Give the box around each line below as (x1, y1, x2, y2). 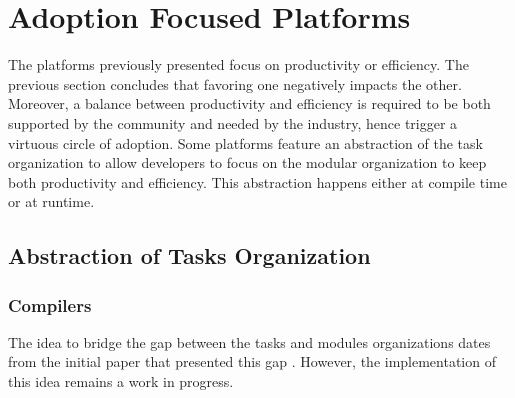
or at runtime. (8, 191, 95, 212)
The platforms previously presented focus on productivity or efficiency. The (8, 54, 469, 75)
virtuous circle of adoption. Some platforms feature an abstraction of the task (8, 132, 483, 153)
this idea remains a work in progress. (8, 371, 234, 392)
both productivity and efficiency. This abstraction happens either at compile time (8, 171, 507, 192)
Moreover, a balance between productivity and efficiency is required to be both (8, 93, 491, 114)
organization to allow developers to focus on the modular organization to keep (8, 152, 487, 173)
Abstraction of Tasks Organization (8, 240, 371, 271)
